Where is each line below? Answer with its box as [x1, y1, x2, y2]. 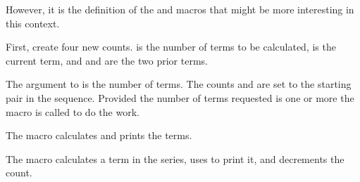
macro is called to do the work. [6, 104, 139, 119]
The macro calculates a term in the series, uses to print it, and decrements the [6, 151, 345, 166]
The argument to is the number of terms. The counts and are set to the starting [6, 77, 352, 91]
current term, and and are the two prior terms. [6, 53, 208, 67]
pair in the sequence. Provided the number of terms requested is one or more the [6, 90, 354, 105]
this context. [6, 15, 60, 30]
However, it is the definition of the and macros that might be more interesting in [6, 2, 354, 16]
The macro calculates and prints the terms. [6, 128, 192, 143]
